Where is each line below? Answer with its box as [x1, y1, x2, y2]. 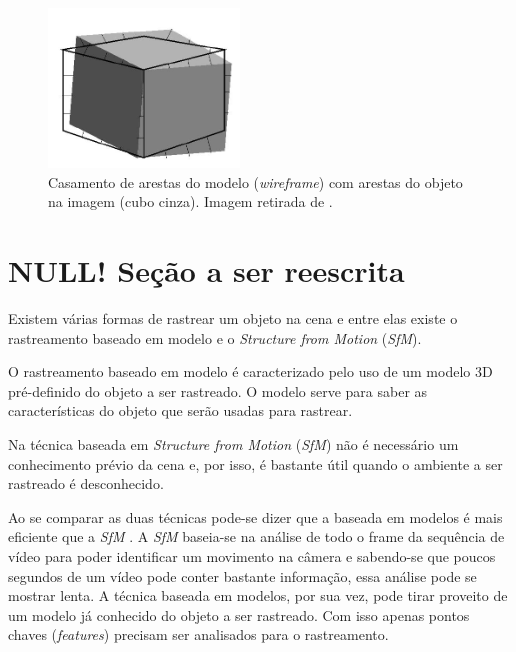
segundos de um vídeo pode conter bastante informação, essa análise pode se [8, 565, 477, 586]
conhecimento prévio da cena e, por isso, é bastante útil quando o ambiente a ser [8, 453, 503, 474]
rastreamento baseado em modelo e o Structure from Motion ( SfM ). [8, 327, 422, 348]
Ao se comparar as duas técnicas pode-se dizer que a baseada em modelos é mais [8, 506, 503, 527]
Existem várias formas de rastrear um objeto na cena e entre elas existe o [8, 308, 458, 329]
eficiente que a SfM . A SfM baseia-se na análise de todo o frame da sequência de [8, 526, 505, 547]
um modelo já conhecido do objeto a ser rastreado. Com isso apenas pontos [8, 604, 470, 625]
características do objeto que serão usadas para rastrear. [8, 400, 353, 421]
